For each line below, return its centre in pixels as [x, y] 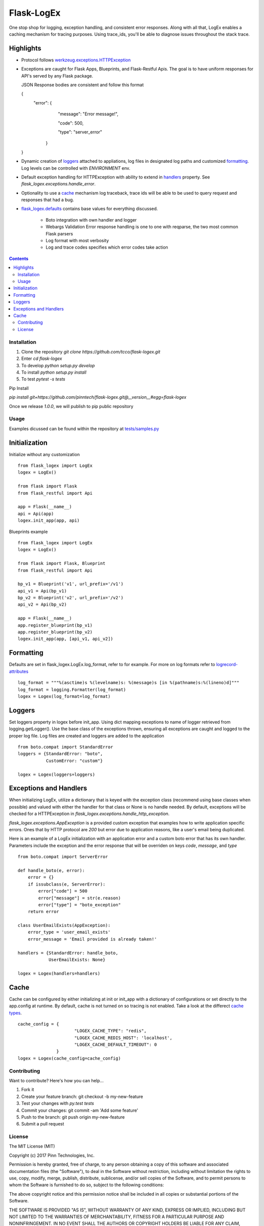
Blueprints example [29, 532]
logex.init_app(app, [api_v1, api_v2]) [66, 639]
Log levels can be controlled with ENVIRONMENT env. [76, 168]
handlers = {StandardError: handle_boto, [68, 953]
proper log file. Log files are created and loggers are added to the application [87, 736]
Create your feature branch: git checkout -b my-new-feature [82, 1097]
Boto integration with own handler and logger [91, 220]
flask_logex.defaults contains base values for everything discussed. [90, 209]
